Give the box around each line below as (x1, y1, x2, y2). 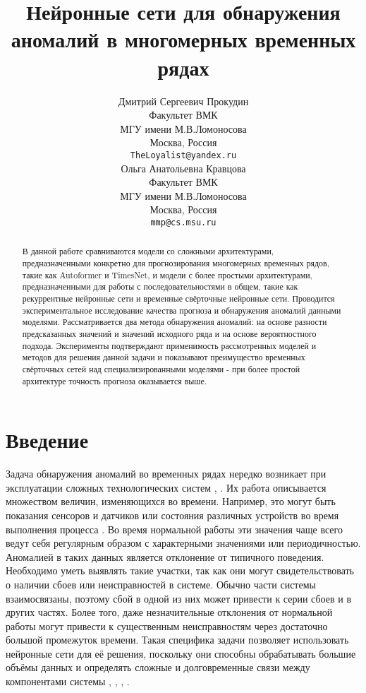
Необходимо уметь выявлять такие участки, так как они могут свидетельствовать (6, 563, 354, 578)
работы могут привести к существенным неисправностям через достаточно (6, 618, 328, 633)
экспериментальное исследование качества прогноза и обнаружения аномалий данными (22, 304, 341, 316)
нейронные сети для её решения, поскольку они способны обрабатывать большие (6, 646, 356, 661)
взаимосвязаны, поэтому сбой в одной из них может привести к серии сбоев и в (6, 591, 352, 605)
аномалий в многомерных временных (11, 25, 356, 54)
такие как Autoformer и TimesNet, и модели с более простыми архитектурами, (22, 268, 312, 280)
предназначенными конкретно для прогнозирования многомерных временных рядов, (22, 257, 329, 269)
